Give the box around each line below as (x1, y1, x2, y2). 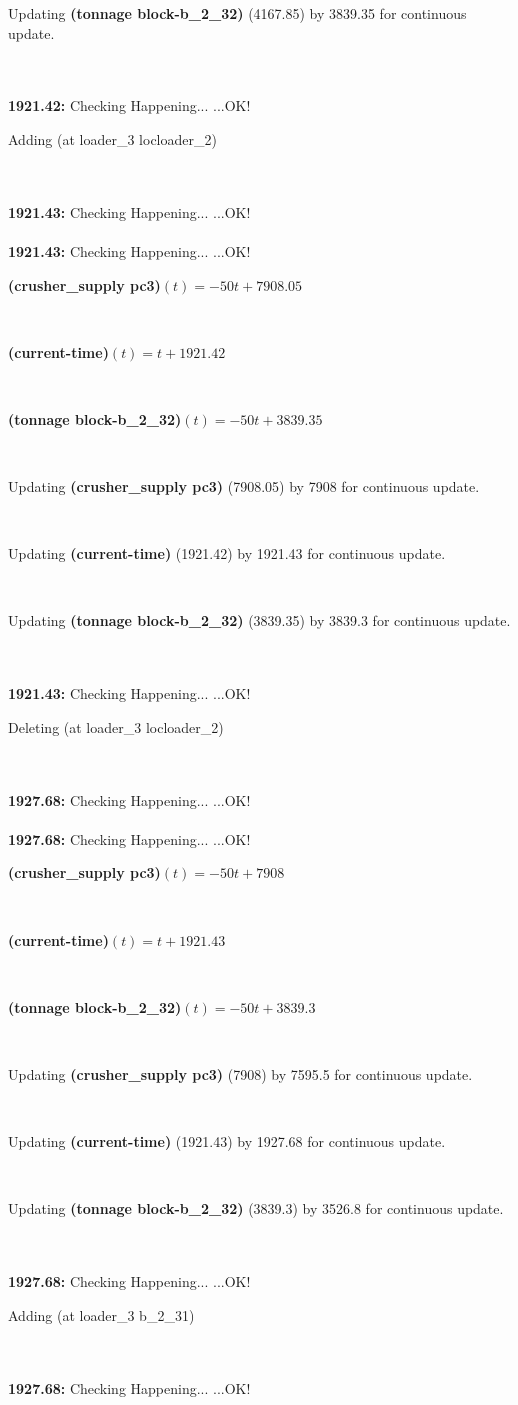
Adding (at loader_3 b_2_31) (8, 1304, 195, 1325)
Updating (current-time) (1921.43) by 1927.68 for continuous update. (8, 1131, 446, 1152)
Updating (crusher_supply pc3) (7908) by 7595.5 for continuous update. (8, 1063, 473, 1084)
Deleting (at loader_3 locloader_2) (8, 716, 224, 737)
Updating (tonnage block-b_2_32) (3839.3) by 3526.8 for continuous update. (8, 1198, 504, 1219)
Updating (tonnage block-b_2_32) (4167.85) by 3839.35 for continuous (8, 3, 467, 23)
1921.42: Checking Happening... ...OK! (8, 95, 251, 116)
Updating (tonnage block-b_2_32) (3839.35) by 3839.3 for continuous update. (8, 610, 511, 631)
